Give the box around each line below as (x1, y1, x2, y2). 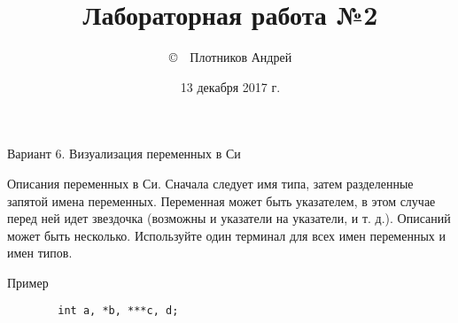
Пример (7, 273, 49, 291)
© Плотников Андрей (168, 48, 292, 66)
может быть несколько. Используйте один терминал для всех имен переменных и (7, 226, 446, 244)
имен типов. (7, 243, 73, 262)
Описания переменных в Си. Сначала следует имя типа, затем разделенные (7, 173, 414, 192)
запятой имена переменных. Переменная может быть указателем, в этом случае (7, 191, 436, 210)
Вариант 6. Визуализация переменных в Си (7, 144, 241, 163)
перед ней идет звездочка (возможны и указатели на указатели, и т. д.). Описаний (7, 209, 451, 227)
